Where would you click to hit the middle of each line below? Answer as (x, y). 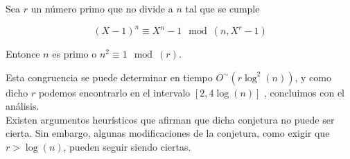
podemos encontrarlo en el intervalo (114, 92)
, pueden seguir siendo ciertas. (127, 147)
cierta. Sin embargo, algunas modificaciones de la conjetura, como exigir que (168, 133)
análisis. (23, 106)
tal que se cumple (222, 8)
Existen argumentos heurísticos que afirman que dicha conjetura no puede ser (170, 119)
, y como (313, 77)
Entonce (23, 54)
